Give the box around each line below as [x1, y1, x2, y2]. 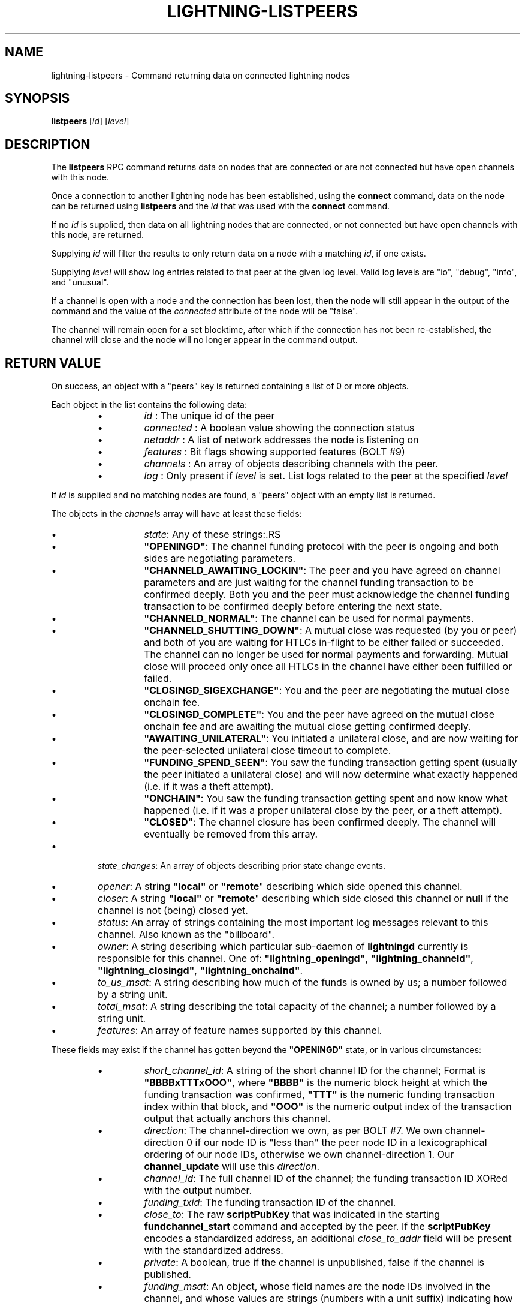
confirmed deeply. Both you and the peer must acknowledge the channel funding [144, 588, 510, 601]
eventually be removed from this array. [144, 828, 318, 841]
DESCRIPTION [5, 136, 90, 152]
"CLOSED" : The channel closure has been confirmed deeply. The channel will [144, 816, 496, 829]
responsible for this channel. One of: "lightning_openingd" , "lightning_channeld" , [98, 952, 473, 965]
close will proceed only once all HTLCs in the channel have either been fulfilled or [144, 660, 512, 673]
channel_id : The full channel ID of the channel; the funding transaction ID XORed [144, 1172, 508, 1185]
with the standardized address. [144, 1244, 283, 1257]
